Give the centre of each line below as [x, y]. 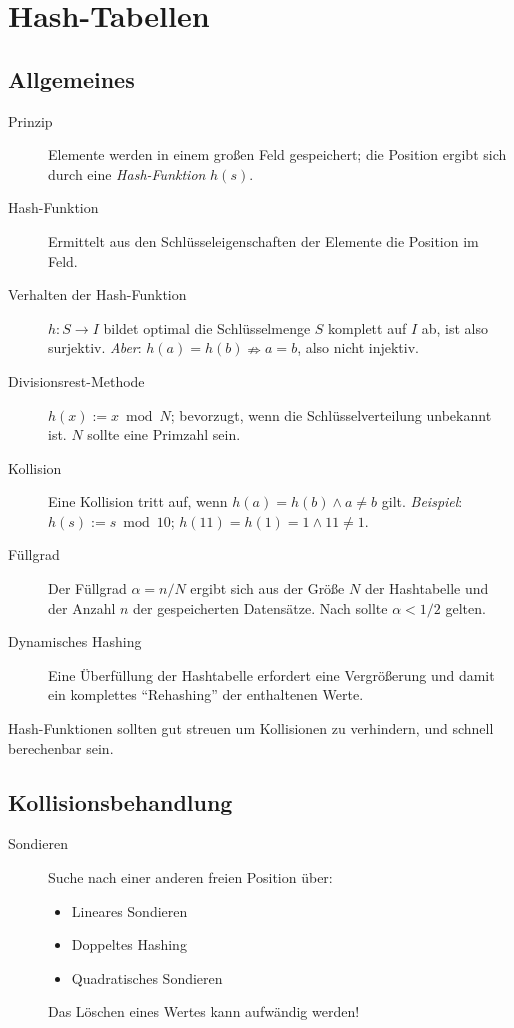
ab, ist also [454, 327]
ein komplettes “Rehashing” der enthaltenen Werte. [206, 694]
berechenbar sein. [61, 747]
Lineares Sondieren [129, 910]
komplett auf [367, 327]
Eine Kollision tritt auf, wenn [138, 501]
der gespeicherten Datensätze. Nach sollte [260, 607]
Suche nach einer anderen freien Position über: [190, 877]
